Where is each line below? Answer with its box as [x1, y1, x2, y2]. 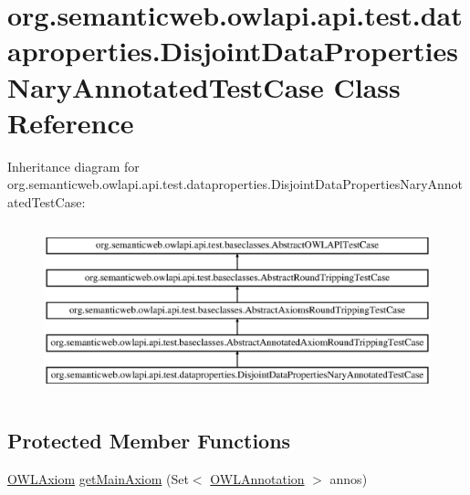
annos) [329, 469, 368, 489]
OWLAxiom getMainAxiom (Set [7, 469, 189, 489]
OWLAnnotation [210, 469, 305, 489]
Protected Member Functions [7, 427, 291, 455]
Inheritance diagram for [7, 156, 140, 175]
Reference [7, 103, 134, 141]
